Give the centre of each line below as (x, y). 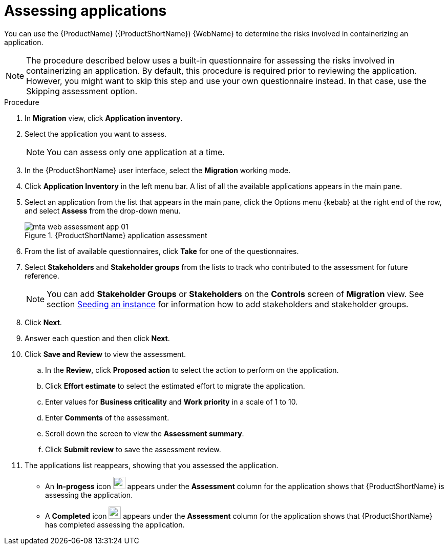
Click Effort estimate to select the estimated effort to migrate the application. (175, 386)
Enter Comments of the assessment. (107, 417)
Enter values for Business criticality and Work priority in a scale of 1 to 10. (172, 402)
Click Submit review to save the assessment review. (133, 449)
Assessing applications (86, 11)
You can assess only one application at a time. (136, 152)
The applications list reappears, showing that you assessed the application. (152, 465)
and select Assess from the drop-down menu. (103, 210)
